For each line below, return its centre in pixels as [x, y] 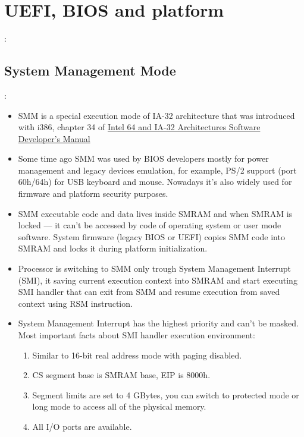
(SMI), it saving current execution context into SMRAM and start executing [158, 280]
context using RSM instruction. [75, 303]
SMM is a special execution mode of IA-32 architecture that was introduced [156, 115]
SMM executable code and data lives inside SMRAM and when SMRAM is [155, 213]
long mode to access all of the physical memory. [119, 406]
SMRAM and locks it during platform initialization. [113, 248]
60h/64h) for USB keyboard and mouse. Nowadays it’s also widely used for [155, 182]
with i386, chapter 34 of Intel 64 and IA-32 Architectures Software [139, 127]
